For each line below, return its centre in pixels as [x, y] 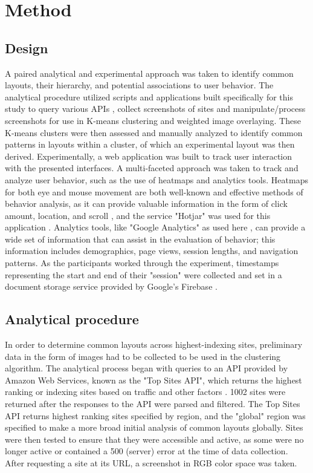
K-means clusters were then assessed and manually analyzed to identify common [154, 132]
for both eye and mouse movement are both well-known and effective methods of [154, 191]
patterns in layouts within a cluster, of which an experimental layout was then [150, 144]
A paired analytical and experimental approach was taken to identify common [149, 73]
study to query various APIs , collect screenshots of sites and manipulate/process [155, 109]
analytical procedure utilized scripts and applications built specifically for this [149, 96]
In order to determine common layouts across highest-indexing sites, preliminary [154, 344]
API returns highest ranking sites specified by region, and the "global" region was [155, 415]
